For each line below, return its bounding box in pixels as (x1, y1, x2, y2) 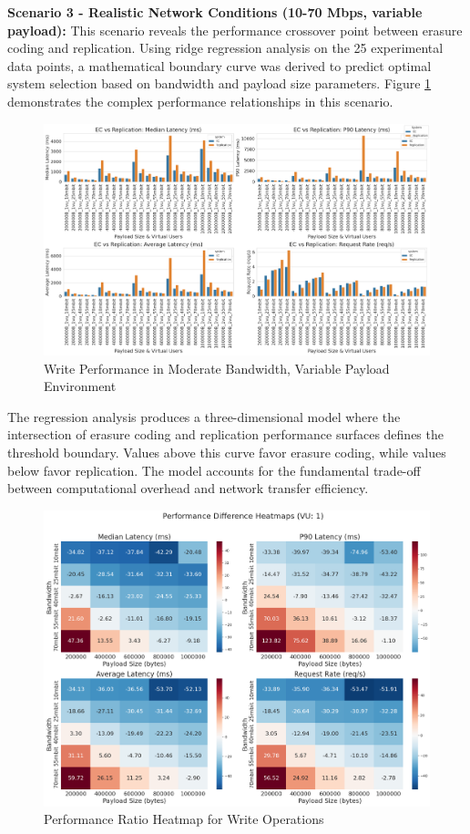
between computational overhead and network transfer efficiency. (7, 479, 369, 498)
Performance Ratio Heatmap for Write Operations (44, 809, 324, 829)
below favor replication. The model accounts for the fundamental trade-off (7, 460, 421, 479)
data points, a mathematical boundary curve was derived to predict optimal (7, 56, 432, 75)
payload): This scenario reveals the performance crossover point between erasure (7, 20, 463, 39)
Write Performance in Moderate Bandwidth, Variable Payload (44, 358, 390, 377)
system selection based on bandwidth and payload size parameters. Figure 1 (7, 74, 432, 93)
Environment (44, 376, 117, 396)
